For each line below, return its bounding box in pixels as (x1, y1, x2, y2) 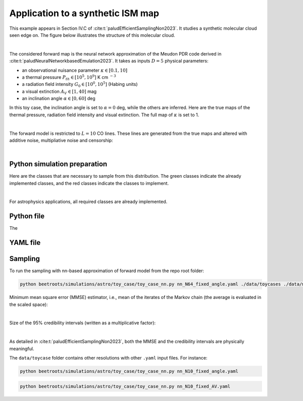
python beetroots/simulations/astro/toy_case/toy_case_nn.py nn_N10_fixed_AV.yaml (20, 383, 231, 389)
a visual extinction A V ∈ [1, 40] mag (22, 88, 97, 95)
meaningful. (9, 345, 34, 352)
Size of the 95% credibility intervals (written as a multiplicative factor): (9, 320, 156, 326)
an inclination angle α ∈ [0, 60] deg (22, 95, 95, 102)
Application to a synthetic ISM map (9, 8, 159, 19)
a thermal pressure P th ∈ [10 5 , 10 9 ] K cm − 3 (22, 74, 116, 81)
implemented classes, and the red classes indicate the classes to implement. (9, 180, 169, 186)
